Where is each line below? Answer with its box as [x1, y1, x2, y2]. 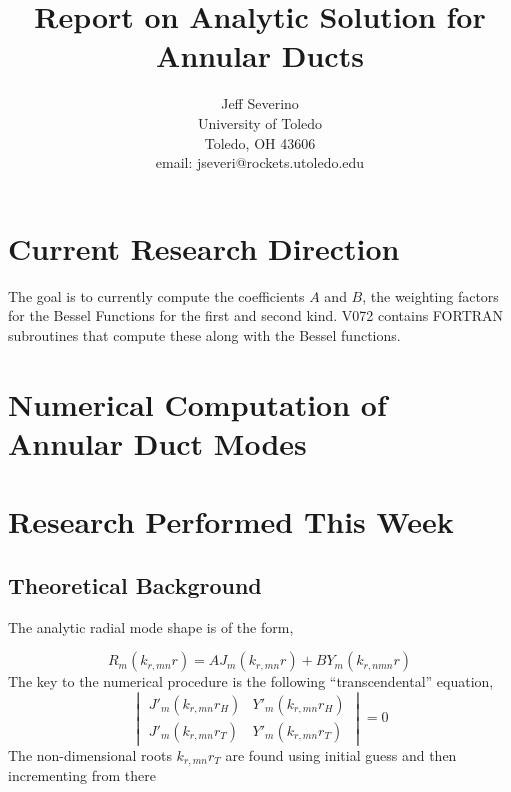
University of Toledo [197, 112, 323, 133]
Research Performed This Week [8, 501, 454, 542]
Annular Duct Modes [8, 422, 307, 463]
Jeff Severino [221, 93, 299, 114]
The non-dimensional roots [8, 744, 172, 765]
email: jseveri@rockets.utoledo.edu [155, 152, 365, 173]
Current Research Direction [8, 227, 400, 268]
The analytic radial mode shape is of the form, [8, 616, 294, 637]
